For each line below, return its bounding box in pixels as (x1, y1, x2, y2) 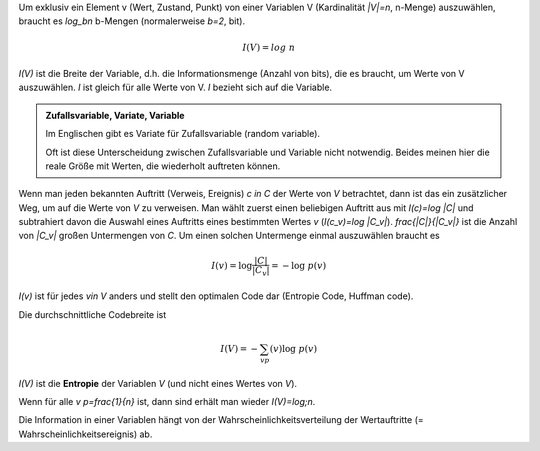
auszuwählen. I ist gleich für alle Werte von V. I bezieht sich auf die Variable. (18, 81, 333, 94)
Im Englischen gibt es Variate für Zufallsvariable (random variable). (45, 128, 320, 140)
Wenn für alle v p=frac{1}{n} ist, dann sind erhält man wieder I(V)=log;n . (18, 395, 316, 407)
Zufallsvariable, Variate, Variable (45, 109, 185, 121)
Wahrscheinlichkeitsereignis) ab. (18, 428, 153, 440)
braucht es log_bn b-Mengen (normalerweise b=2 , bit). (18, 15, 245, 27)
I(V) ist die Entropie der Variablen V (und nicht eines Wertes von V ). (18, 377, 298, 389)
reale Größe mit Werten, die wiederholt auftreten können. (45, 160, 281, 172)
